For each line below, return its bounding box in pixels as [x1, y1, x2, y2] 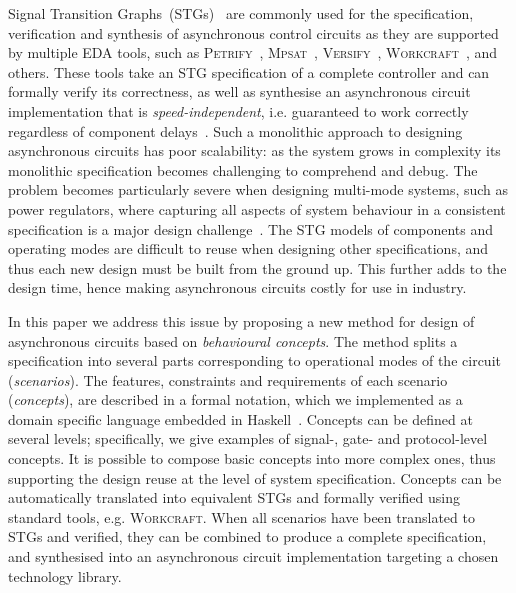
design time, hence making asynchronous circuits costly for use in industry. [8, 277, 467, 298]
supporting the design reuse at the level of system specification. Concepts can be [8, 467, 502, 488]
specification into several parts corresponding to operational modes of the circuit [8, 350, 501, 371]
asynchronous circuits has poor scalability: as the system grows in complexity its [8, 140, 501, 161]
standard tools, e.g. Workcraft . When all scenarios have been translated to [8, 506, 475, 527]
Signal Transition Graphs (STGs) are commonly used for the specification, [8, 3, 474, 23]
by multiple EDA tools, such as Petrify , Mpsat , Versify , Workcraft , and [8, 42, 498, 63]
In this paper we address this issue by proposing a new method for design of [8, 310, 475, 331]
